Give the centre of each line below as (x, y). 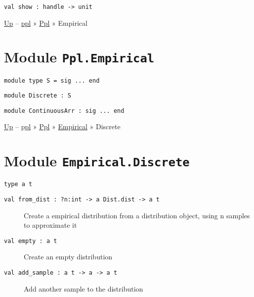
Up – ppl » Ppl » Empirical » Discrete (62, 126)
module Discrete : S (38, 96)
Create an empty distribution (68, 257)
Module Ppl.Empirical (79, 57)
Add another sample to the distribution (84, 288)
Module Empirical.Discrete (97, 161)
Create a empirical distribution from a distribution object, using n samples (137, 215)
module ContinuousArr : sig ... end (64, 111)
